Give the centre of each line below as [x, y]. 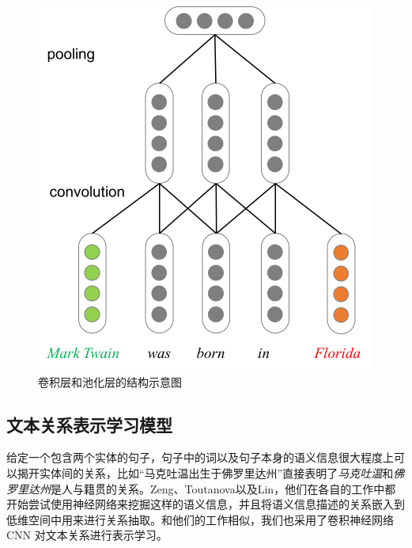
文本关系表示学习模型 [89, 424]
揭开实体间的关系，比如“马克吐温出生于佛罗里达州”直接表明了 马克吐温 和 [205, 472]
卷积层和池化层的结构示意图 [110, 381]
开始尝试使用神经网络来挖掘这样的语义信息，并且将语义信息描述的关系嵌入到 [206, 504]
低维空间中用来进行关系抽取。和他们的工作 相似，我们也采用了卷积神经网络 [200, 519]
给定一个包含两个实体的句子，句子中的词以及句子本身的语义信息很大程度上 [200, 457]
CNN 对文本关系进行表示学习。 [87, 535]
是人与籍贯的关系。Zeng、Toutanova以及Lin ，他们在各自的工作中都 [223, 488]
